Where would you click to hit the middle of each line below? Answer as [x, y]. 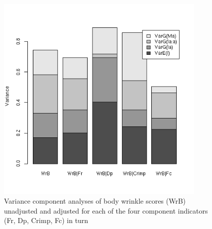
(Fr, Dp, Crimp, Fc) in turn [46, 220]
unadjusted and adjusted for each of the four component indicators [106, 210]
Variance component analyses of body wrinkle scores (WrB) [95, 201]
